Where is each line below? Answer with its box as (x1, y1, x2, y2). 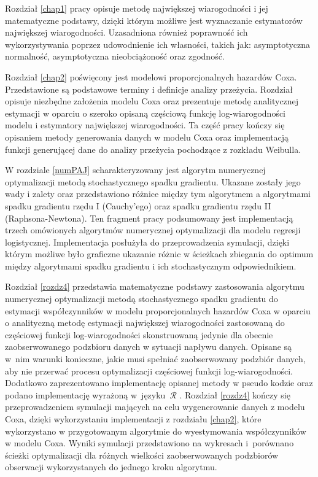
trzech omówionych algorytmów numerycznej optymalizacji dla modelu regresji (5, 223, 301, 236)
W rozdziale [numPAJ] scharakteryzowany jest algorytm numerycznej (5, 163, 266, 176)
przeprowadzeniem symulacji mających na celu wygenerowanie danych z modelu (5, 400, 305, 413)
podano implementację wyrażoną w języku (5, 388, 166, 401)
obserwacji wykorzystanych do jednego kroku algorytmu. (5, 460, 217, 473)
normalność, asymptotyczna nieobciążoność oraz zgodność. (5, 50, 225, 63)
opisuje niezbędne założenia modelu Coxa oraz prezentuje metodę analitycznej (5, 95, 299, 107)
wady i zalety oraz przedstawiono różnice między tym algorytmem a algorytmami (5, 187, 311, 200)
